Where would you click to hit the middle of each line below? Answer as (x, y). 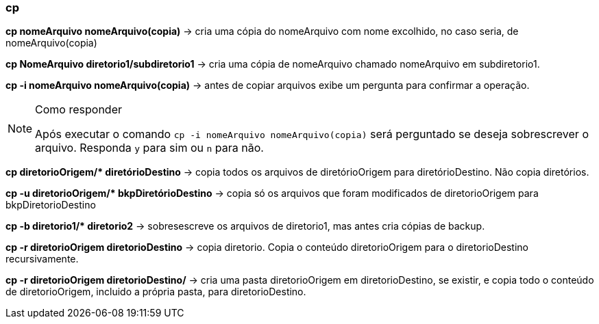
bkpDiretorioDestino (51, 205)
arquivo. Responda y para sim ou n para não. (149, 148)
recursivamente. (42, 259)
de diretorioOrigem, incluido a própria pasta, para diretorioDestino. (156, 292)
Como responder (78, 110)
